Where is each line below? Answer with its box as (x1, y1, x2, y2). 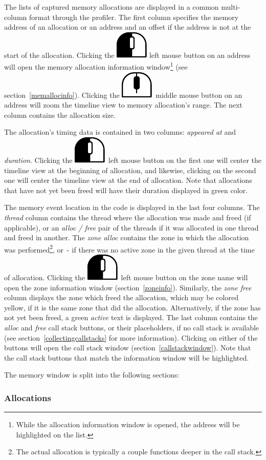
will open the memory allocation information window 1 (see (4, 60, 188, 72)
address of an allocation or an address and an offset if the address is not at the (4, 22, 251, 32)
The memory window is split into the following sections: (4, 369, 180, 380)
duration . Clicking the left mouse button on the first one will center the (4, 155, 261, 165)
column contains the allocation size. (4, 109, 116, 120)
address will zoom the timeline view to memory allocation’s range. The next (4, 99, 242, 110)
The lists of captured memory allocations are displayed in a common (4, 2, 219, 12)
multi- (221, 2, 240, 12)
